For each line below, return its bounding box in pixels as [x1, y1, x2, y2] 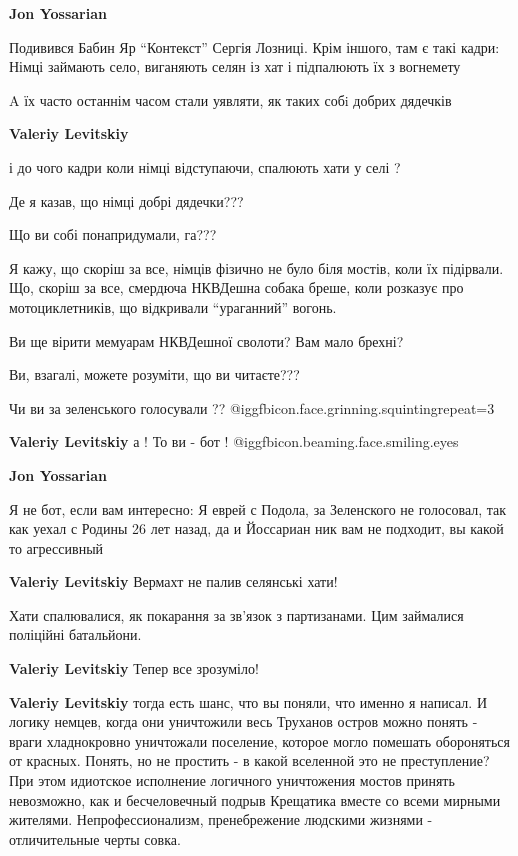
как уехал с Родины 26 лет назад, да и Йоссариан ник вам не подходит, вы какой [9, 518, 504, 539]
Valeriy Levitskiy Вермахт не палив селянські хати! [9, 571, 338, 592]
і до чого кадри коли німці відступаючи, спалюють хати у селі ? [9, 156, 401, 177]
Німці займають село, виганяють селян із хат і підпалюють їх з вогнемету [9, 56, 461, 77]
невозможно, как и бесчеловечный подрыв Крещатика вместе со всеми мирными [9, 789, 501, 810]
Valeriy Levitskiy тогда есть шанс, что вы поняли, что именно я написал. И [9, 691, 487, 712]
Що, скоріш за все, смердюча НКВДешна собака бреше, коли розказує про [9, 277, 464, 298]
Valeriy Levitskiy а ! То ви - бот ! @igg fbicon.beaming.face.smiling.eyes [9, 431, 459, 452]
